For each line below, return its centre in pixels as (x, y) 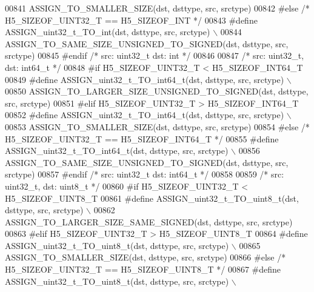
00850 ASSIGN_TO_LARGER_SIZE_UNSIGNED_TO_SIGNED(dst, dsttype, (157, 91)
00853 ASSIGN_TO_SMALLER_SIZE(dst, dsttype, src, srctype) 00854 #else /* (157, 126)
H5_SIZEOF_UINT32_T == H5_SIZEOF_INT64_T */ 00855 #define (142, 138)
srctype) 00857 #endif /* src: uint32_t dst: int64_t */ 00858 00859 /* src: (145, 174)
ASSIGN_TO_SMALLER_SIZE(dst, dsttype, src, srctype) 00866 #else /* (145, 257)
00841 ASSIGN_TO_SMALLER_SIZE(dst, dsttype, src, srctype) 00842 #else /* (157, 8)
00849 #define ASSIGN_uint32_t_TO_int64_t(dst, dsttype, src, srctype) (145, 79)
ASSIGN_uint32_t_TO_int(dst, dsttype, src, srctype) (108, 32)
